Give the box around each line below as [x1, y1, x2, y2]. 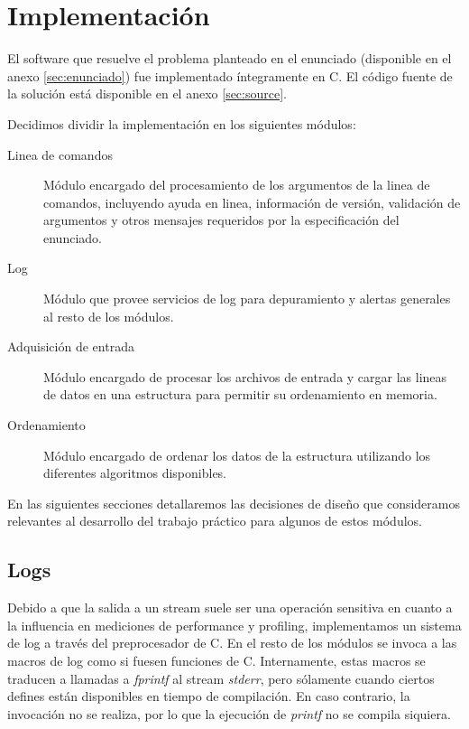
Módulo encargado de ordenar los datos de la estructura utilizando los [43, 445, 431, 464]
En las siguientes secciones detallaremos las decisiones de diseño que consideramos [7, 493, 460, 512]
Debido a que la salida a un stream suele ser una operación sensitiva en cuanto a [7, 598, 453, 617]
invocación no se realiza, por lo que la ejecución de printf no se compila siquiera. [7, 704, 451, 723]
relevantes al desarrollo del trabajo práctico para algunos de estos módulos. [7, 511, 422, 530]
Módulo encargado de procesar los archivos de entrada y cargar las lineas [43, 367, 447, 386]
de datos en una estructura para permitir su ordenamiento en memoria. [43, 385, 437, 404]
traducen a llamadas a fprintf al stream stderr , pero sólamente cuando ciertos [7, 668, 435, 687]
